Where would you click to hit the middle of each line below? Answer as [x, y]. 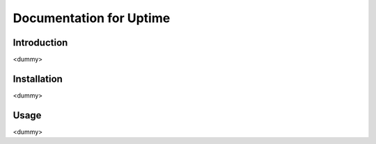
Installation [38, 79]
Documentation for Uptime [92, 18]
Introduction [40, 43]
